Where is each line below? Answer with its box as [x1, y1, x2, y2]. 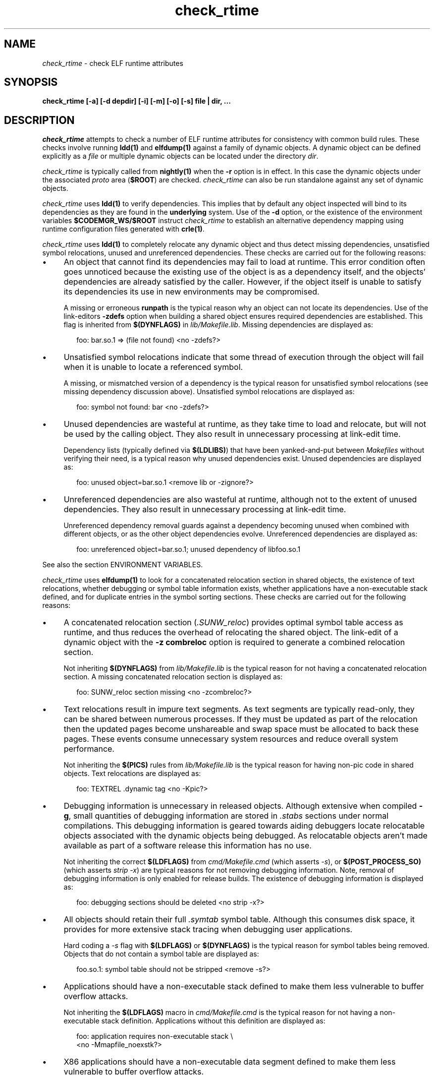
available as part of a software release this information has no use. [63, 840, 312, 851]
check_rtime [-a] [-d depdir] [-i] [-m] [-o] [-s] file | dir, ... [42, 97, 231, 106]
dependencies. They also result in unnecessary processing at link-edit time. [63, 504, 346, 515]
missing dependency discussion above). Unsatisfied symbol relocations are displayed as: [63, 387, 355, 396]
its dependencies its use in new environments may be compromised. [63, 287, 320, 297]
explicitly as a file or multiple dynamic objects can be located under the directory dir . [42, 152, 319, 161]
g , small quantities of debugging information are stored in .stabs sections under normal [63, 811, 389, 821]
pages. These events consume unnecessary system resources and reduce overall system [63, 734, 398, 744]
